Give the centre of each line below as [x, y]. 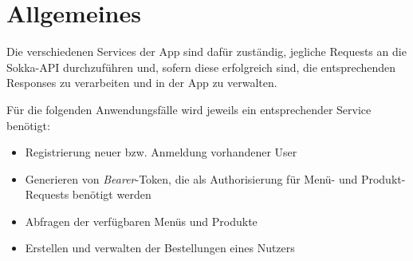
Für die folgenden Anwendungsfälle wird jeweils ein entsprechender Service [189, 109]
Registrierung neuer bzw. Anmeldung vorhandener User [161, 152]
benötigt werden [112, 194]
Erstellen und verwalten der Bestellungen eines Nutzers [160, 248]
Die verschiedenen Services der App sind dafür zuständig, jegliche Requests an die [206, 51]
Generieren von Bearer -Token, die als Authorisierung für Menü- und [191, 178]
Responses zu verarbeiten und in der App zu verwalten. [142, 83]
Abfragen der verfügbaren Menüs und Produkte [141, 221]
